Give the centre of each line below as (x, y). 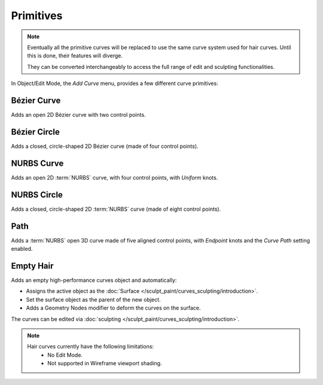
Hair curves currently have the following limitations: (91, 347)
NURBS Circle (37, 195)
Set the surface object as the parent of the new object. (93, 299)
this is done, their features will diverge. (75, 56)
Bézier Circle (35, 132)
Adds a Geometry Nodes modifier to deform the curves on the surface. (113, 308)
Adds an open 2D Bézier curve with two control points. (78, 115)
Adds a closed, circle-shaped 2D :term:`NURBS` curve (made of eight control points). (116, 209)
